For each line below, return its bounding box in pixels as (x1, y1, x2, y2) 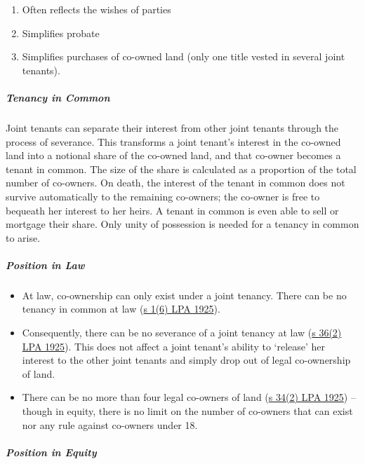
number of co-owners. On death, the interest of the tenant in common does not (6, 175, 345, 190)
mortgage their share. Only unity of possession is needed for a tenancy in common (6, 217, 359, 231)
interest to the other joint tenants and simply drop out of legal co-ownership (22, 353, 351, 367)
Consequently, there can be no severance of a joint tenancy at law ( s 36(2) (22, 325, 342, 340)
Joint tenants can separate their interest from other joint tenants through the (6, 120, 339, 135)
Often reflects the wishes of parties (22, 2, 171, 16)
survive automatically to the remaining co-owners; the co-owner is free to (6, 189, 320, 203)
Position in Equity (6, 444, 97, 459)
